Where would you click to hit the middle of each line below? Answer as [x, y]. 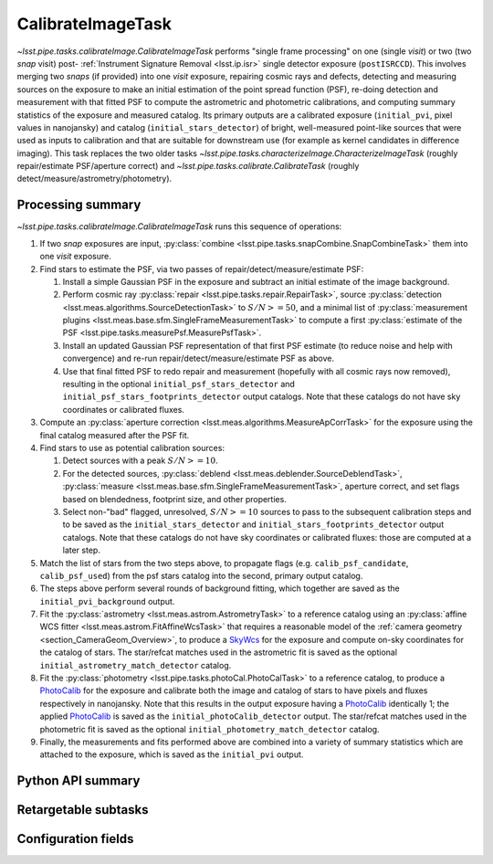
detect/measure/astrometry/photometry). [94, 179]
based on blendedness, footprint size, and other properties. [174, 499]
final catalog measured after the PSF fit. [115, 435]
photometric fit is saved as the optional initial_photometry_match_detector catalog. [210, 729]
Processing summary [79, 205]
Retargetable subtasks [83, 810]
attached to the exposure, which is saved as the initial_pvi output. [172, 754]
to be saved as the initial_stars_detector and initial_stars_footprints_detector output [253, 524]
